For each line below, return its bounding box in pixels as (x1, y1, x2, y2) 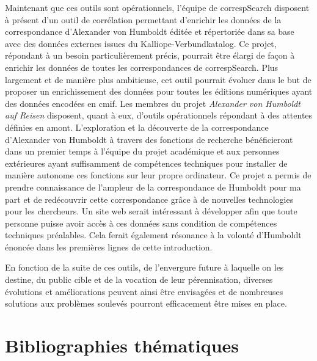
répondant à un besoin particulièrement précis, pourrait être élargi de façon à (5, 49, 295, 62)
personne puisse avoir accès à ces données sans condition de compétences (5, 216, 277, 229)
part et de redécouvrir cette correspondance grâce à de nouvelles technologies (5, 192, 294, 205)
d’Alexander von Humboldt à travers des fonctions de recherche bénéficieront (5, 133, 293, 145)
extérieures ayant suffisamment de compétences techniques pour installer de (5, 156, 288, 169)
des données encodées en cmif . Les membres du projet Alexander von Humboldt (5, 97, 301, 109)
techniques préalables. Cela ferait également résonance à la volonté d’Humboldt (5, 228, 302, 241)
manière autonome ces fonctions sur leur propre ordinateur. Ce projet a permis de (5, 169, 312, 181)
